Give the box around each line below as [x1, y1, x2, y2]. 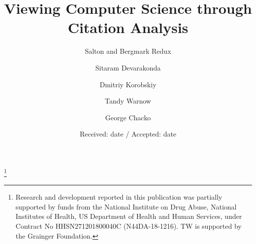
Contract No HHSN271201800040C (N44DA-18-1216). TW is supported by [15, 220, 242, 231]
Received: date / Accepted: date [79, 129, 177, 139]
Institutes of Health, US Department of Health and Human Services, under [15, 211, 242, 221]
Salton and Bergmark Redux [85, 46, 171, 56]
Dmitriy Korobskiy [99, 79, 157, 89]
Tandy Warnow [105, 96, 151, 106]
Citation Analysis [67, 17, 189, 37]
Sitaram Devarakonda [95, 62, 161, 72]
